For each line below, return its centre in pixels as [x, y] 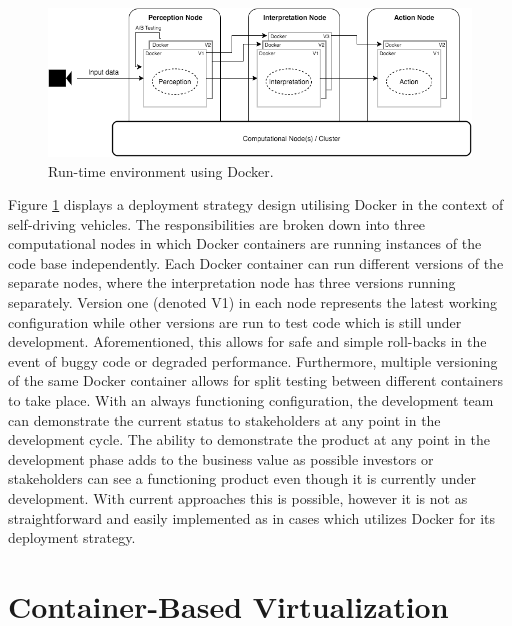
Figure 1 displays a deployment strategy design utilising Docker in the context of [256, 204]
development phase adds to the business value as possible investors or [221, 458]
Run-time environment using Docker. [161, 170]
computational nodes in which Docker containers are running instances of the [245, 243]
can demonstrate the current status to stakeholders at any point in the [224, 419]
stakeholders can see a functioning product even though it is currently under [242, 478]
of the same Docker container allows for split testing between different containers [255, 380]
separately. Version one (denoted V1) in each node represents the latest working [253, 302]
